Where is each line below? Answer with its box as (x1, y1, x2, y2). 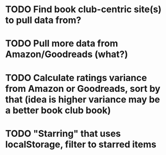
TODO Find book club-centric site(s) (5, 4, 162, 15)
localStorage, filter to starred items (5, 139, 157, 150)
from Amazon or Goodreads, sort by (5, 83, 160, 94)
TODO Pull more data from (5, 38, 118, 49)
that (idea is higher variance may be (5, 93, 160, 105)
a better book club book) (5, 105, 111, 116)
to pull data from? (5, 14, 81, 26)
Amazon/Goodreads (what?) (5, 48, 128, 60)
